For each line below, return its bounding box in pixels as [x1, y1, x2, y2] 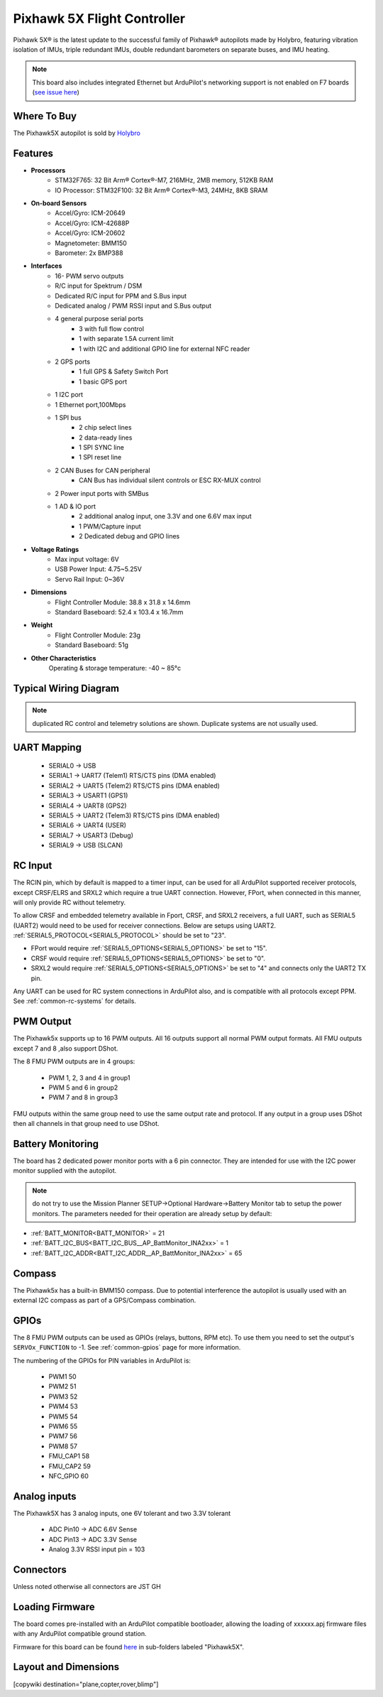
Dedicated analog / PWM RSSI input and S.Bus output [55, 302, 212, 310]
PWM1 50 [48, 1372, 77, 1381]
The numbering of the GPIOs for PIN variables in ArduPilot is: [13, 1356, 191, 1365]
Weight [30, 621, 53, 629]
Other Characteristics [30, 654, 96, 662]
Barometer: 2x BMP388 [55, 249, 123, 257]
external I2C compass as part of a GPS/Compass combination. [13, 1296, 196, 1304]
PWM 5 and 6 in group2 [48, 1083, 118, 1092]
